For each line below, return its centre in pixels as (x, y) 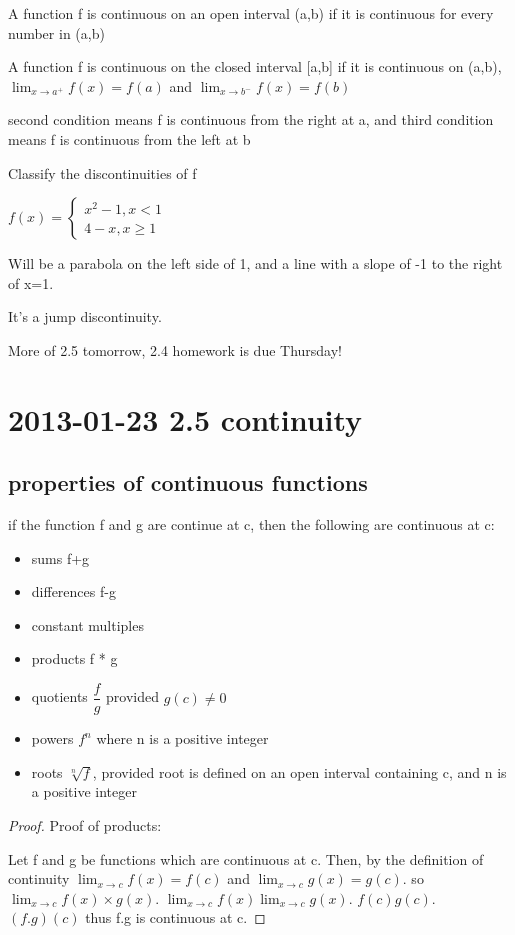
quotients (59, 696)
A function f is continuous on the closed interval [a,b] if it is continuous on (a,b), (255, 66)
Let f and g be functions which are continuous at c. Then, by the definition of (246, 858)
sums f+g (60, 557)
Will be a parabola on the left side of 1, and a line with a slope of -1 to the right (255, 263)
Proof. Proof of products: (85, 824)
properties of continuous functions (188, 482)
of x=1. (31, 282)
